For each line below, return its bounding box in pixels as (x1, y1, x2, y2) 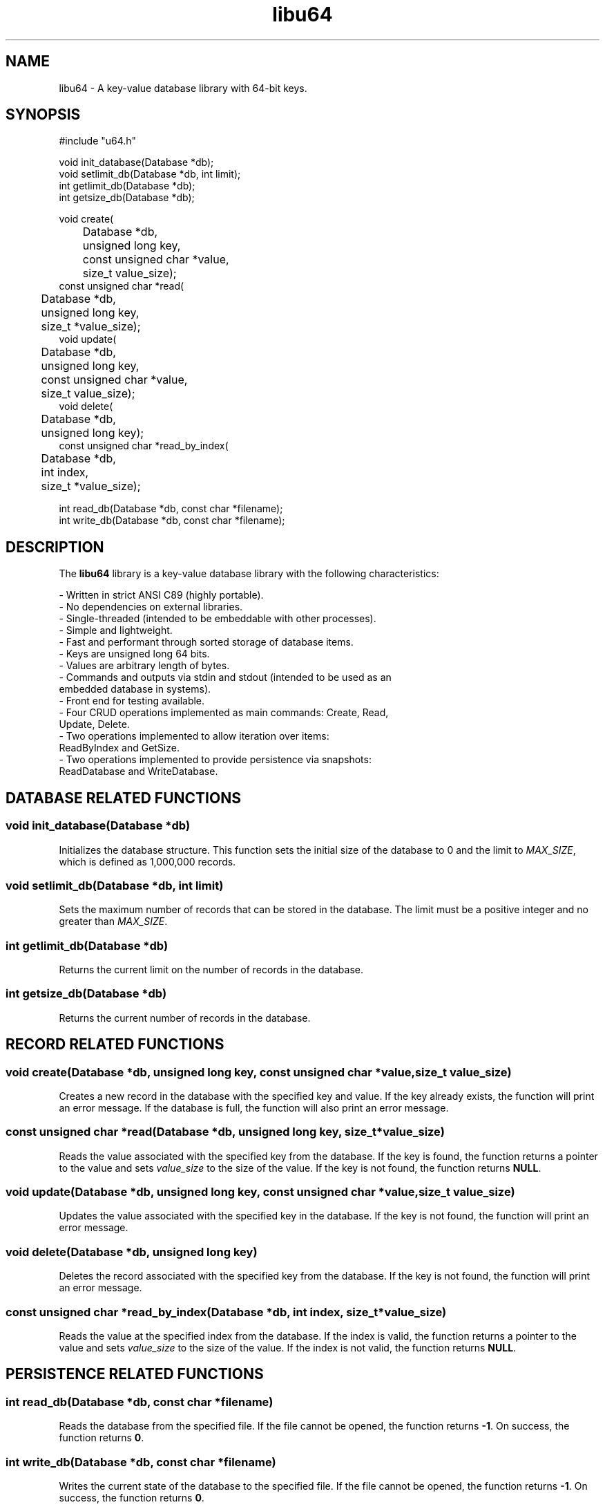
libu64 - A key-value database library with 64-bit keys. (59, 82, 307, 94)
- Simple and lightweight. (59, 624, 173, 637)
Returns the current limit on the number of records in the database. (59, 964, 363, 975)
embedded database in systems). (59, 683, 211, 695)
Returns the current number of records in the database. (59, 1011, 311, 1024)
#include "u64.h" (59, 135, 137, 147)
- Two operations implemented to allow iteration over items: (59, 730, 329, 742)
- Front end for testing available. (59, 695, 205, 707)
